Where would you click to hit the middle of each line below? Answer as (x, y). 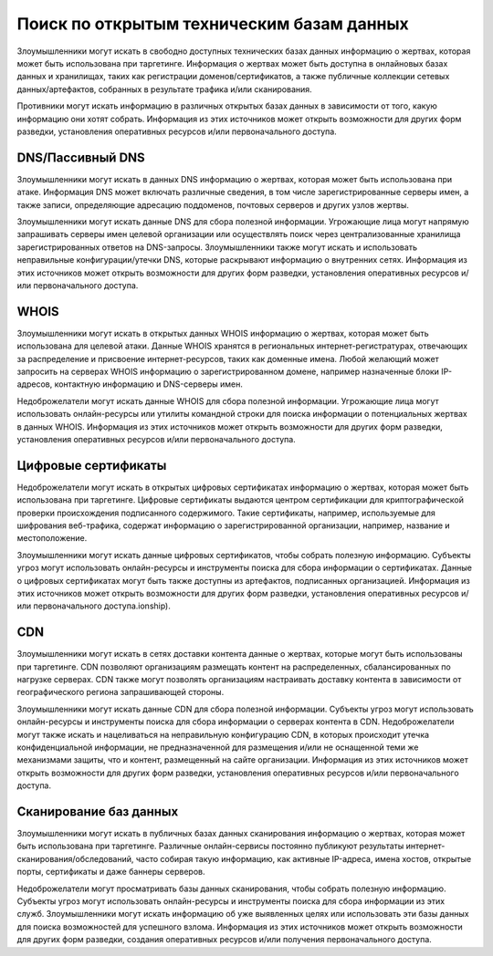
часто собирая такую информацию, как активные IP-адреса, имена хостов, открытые (304, 858)
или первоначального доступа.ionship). (94, 606)
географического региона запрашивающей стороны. (121, 692)
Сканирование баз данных (98, 811)
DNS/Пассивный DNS (81, 157)
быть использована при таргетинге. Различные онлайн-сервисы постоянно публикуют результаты (210, 846)
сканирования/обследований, (75, 858)
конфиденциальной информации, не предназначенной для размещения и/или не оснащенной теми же (218, 747)
